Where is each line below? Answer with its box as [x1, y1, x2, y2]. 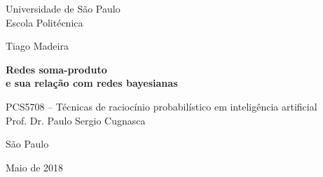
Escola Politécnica [6, 15, 83, 29]
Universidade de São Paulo [6, 1, 121, 15]
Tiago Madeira [6, 38, 69, 53]
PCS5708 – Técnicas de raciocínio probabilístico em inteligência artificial [6, 99, 317, 113]
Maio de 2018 [6, 160, 64, 174]
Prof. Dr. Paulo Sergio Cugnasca [6, 113, 146, 127]
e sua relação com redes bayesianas [6, 76, 178, 90]
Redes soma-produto [6, 62, 107, 76]
